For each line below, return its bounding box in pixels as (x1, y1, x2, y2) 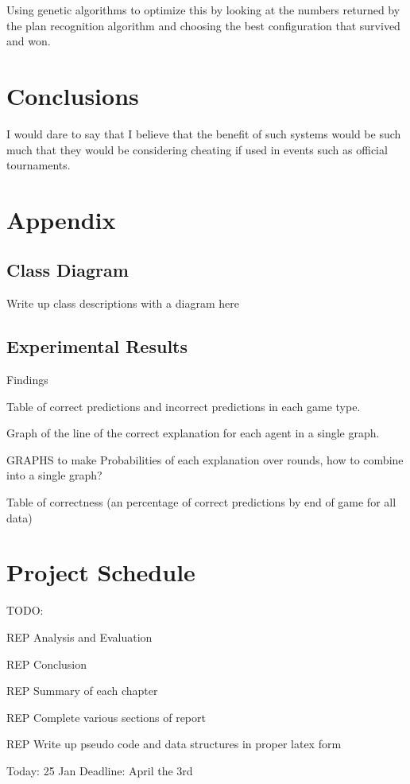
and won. (6, 33, 51, 49)
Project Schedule (6, 556, 195, 588)
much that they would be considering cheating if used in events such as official (6, 141, 388, 157)
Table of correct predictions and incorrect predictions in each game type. (6, 398, 361, 414)
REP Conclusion (6, 655, 87, 672)
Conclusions (6, 79, 139, 111)
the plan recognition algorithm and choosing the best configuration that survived (6, 17, 400, 33)
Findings (6, 371, 48, 388)
